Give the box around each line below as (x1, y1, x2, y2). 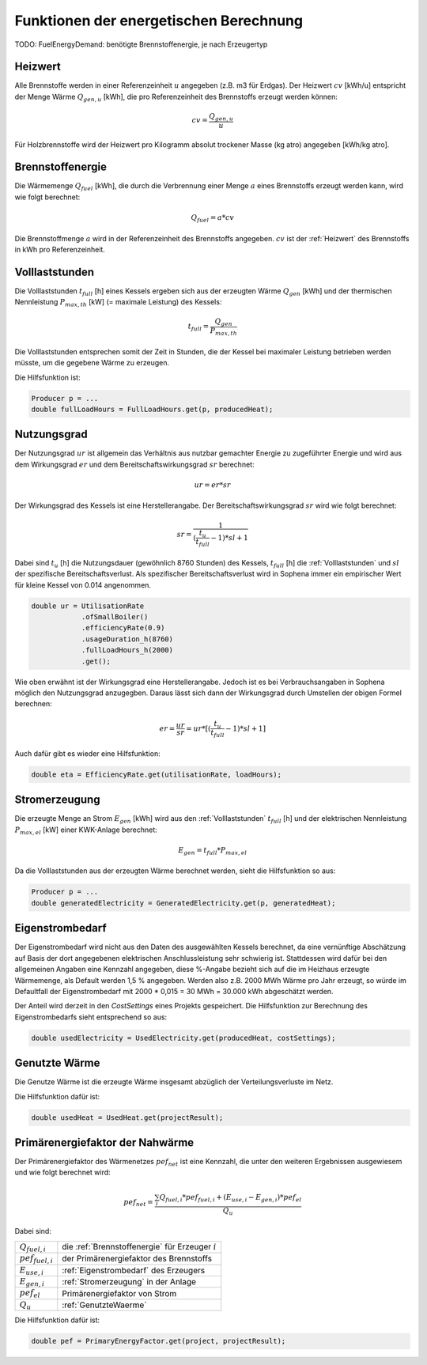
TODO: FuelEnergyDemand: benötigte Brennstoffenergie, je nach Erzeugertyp (14, 40, 268, 49)
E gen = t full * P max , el (178, 845, 248, 856)
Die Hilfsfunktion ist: (14, 372, 81, 382)
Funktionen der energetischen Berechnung (14, 12, 304, 29)
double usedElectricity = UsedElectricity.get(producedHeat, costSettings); (31, 1033, 336, 1042)
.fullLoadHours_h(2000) (81, 645, 174, 655)
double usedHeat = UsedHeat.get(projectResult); (31, 1113, 224, 1122)
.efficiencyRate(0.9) (81, 623, 165, 633)
